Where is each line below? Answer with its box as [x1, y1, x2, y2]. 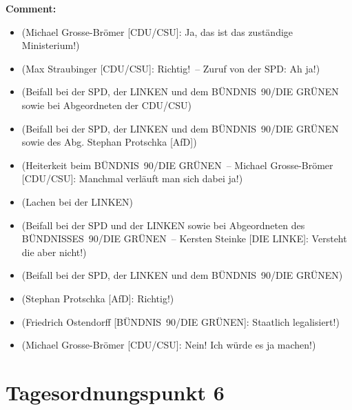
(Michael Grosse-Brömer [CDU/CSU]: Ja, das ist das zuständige [21, 24, 293, 39]
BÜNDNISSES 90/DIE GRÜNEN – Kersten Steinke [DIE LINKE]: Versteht [21, 231, 347, 246]
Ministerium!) [21, 38, 80, 52]
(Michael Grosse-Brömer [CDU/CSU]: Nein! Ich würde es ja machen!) [21, 338, 316, 352]
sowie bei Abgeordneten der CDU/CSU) [21, 97, 191, 112]
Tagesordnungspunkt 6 [6, 378, 225, 406]
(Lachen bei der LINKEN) [21, 194, 134, 208]
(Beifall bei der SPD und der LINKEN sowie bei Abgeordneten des [21, 217, 305, 232]
